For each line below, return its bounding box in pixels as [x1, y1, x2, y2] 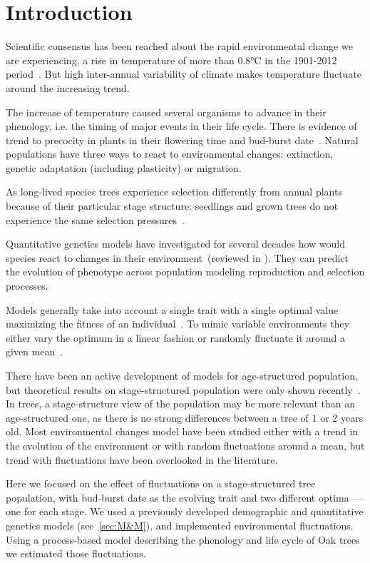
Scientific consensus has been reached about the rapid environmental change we [6, 39, 353, 54]
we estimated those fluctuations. [6, 546, 146, 561]
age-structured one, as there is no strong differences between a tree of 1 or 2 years [6, 410, 364, 425]
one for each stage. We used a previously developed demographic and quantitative [6, 504, 364, 519]
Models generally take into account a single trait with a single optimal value [6, 302, 339, 317]
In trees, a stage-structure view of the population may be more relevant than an [6, 396, 356, 411]
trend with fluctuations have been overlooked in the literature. [6, 452, 278, 467]
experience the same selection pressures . [6, 212, 185, 227]
